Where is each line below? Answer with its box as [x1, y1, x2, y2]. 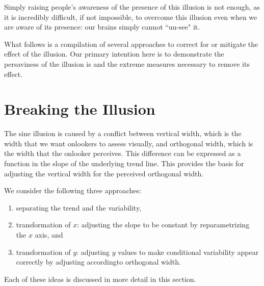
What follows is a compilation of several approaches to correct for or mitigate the [4, 38, 258, 49]
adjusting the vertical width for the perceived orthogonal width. [4, 168, 204, 178]
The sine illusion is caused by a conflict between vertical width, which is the [4, 128, 242, 139]
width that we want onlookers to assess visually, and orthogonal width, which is [4, 138, 253, 148]
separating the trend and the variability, [16, 202, 142, 213]
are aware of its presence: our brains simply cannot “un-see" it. [4, 21, 200, 32]
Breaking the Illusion [4, 98, 155, 119]
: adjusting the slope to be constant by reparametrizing [77, 219, 250, 230]
